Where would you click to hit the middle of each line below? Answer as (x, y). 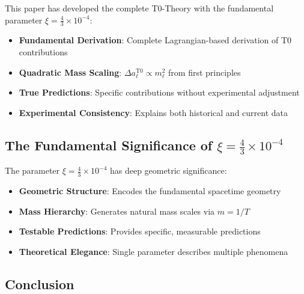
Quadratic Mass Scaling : (70, 72)
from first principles (205, 72)
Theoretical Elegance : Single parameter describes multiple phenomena (154, 252)
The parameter (32, 170)
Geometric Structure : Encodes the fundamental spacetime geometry (150, 191)
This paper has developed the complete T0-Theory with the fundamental (139, 8)
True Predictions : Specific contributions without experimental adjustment (159, 92)
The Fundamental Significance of (109, 145)
